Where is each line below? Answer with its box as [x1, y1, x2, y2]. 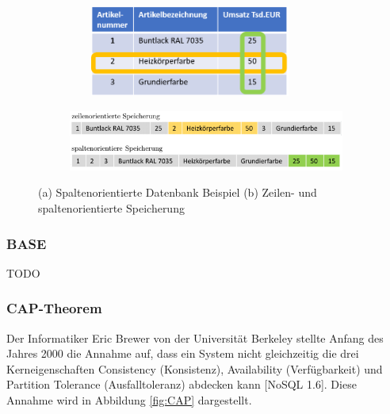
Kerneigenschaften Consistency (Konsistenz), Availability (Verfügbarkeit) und [6, 360, 383, 377]
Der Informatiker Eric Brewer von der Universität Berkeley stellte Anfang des [6, 329, 384, 346]
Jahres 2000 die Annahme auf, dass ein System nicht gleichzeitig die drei [6, 345, 359, 362]
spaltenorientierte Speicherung [38, 200, 185, 217]
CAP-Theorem [6, 298, 102, 318]
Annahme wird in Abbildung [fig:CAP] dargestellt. [6, 392, 252, 408]
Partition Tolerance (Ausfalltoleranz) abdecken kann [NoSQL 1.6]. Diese [6, 376, 357, 393]
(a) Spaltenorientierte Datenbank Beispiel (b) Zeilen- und [38, 184, 317, 201]
